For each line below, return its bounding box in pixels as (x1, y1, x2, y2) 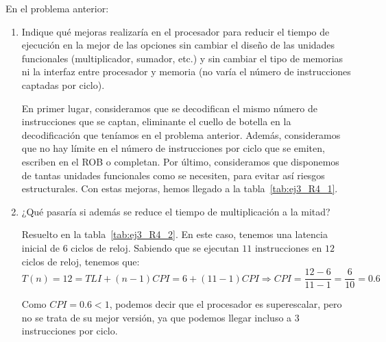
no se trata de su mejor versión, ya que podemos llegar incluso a (21, 310, 292, 324)
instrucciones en (254, 240, 322, 254)
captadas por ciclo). (21, 77, 105, 92)
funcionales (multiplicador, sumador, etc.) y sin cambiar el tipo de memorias (21, 51, 343, 65)
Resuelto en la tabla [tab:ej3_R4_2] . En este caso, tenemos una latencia (21, 227, 328, 241)
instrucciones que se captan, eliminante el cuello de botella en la (21, 114, 291, 129)
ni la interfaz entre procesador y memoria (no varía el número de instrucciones (21, 64, 351, 79)
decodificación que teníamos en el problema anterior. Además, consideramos (21, 127, 341, 142)
